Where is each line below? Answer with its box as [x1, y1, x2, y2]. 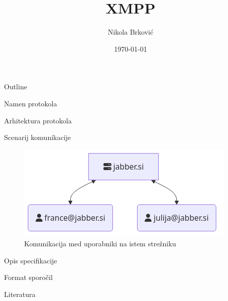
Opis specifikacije [4, 255, 57, 265]
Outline [4, 81, 27, 92]
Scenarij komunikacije [4, 132, 71, 142]
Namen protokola [4, 98, 57, 108]
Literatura [4, 289, 36, 299]
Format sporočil [4, 272, 53, 282]
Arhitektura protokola [4, 115, 72, 125]
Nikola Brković [107, 27, 154, 37]
